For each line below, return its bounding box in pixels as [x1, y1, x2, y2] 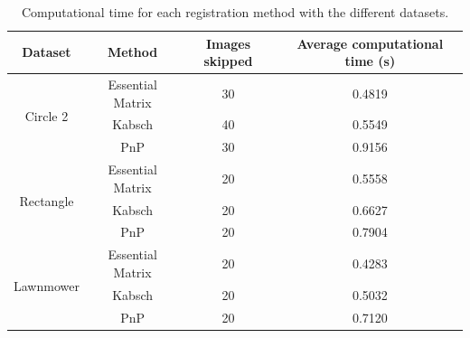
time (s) [344, 52, 396, 70]
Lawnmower [14, 276, 80, 295]
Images [205, 33, 251, 52]
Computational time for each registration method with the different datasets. [21, 3, 449, 21]
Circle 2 [24, 106, 69, 125]
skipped [203, 52, 253, 70]
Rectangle [19, 191, 74, 210]
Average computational [296, 33, 444, 52]
